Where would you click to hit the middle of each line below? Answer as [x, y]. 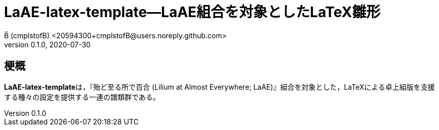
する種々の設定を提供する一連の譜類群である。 [82, 97]
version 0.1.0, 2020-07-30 [47, 44]
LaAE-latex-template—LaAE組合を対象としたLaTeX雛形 [192, 12]
